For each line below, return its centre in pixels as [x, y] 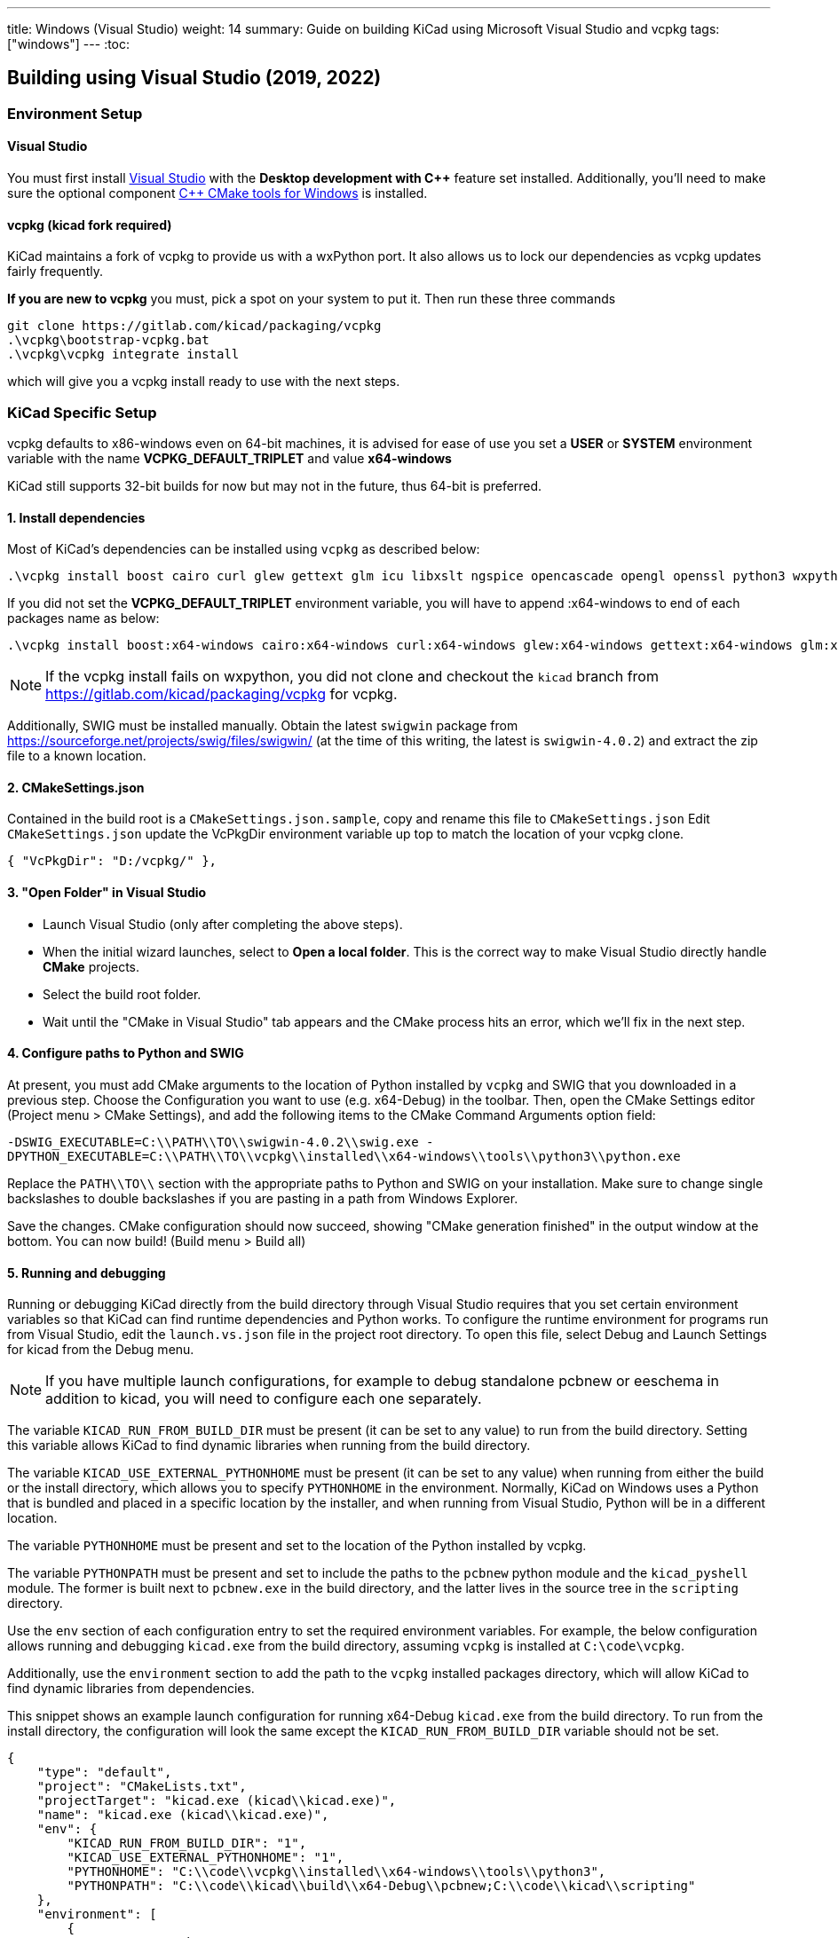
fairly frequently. [55, 272]
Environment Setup [75, 113]
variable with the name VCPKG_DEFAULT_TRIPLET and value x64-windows [229, 459]
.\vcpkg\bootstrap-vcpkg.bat [108, 340]
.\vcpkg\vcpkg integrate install [123, 355]
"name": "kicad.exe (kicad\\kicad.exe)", [183, 1815]
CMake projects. [91, 966]
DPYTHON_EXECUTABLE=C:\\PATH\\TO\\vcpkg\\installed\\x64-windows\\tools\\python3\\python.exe [344, 1156]
